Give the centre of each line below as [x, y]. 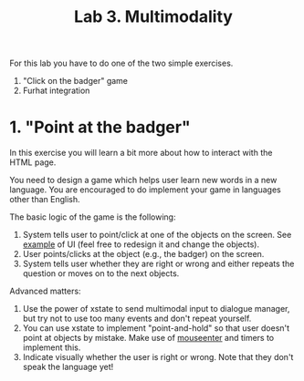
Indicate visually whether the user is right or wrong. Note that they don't [158, 357]
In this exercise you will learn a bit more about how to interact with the [141, 153]
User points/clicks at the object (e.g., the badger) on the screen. [143, 254]
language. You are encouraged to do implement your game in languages [145, 190]
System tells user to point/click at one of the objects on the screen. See [157, 235]
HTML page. [33, 162]
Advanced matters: [45, 291]
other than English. [45, 200]
